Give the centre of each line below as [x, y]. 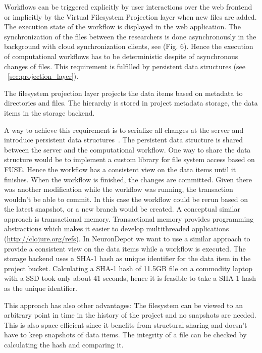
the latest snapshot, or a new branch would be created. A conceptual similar [122, 209]
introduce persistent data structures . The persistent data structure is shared [124, 140]
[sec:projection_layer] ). [43, 76]
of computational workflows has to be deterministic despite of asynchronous [121, 56]
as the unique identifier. [41, 288]
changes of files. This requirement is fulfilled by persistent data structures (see [125, 66]
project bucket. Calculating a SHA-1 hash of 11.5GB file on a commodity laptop [128, 268]
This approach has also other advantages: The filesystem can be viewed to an [123, 305]
